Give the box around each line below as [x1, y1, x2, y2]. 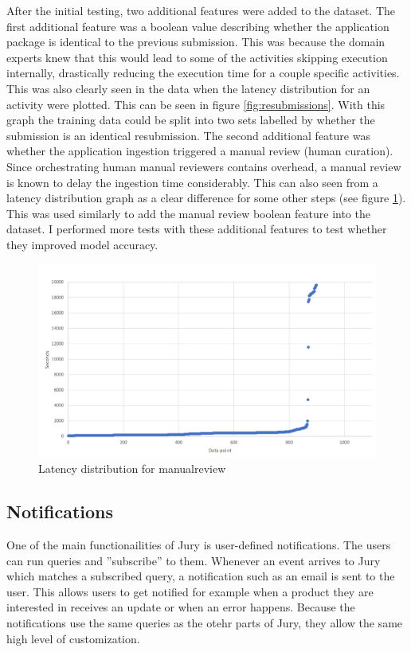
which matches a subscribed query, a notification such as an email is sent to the [6, 568, 395, 584]
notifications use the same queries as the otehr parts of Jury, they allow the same [6, 614, 403, 631]
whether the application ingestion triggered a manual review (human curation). [6, 143, 393, 159]
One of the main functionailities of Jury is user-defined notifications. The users [6, 536, 391, 552]
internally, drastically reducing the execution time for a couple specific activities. [6, 64, 400, 81]
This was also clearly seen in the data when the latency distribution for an [6, 80, 370, 96]
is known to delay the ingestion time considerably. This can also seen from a [6, 174, 378, 190]
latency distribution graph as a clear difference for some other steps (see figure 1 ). [6, 189, 406, 206]
